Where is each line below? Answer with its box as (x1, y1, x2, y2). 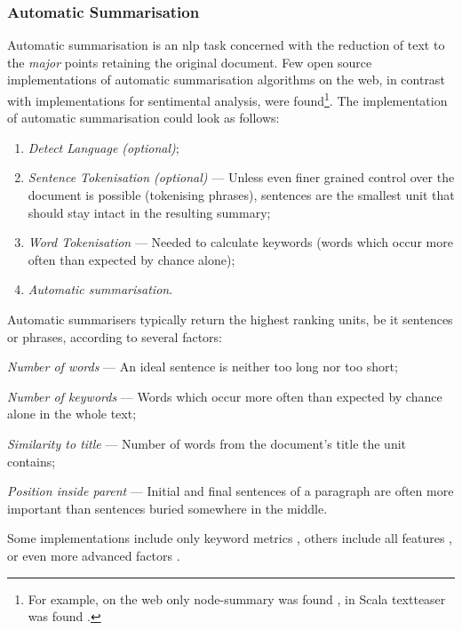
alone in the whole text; (7, 404, 137, 423)
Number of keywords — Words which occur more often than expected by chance (7, 387, 442, 405)
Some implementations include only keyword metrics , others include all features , (7, 529, 452, 547)
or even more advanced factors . (7, 546, 180, 564)
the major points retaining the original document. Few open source (7, 52, 372, 71)
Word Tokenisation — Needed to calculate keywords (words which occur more (28, 233, 453, 251)
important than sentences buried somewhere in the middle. (7, 498, 328, 517)
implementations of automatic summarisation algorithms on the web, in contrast (7, 70, 445, 89)
